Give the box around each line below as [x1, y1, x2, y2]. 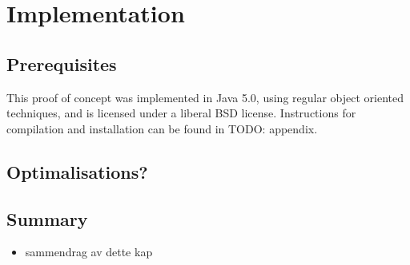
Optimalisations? [6, 159, 148, 184]
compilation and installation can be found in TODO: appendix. [6, 120, 318, 136]
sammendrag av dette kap [25, 243, 153, 260]
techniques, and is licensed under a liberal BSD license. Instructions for [6, 105, 356, 121]
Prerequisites [6, 51, 117, 76]
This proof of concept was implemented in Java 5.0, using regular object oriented [6, 89, 404, 105]
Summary [6, 206, 88, 231]
